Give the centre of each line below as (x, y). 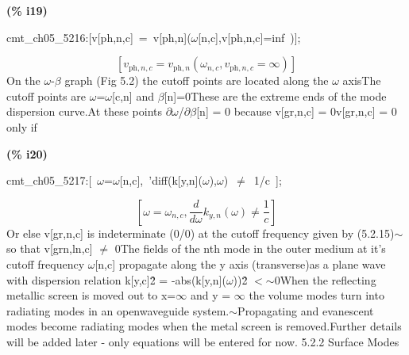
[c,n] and (133, 95)
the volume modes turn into (316, 295)
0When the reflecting (325, 279)
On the (23, 80)
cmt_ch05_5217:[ (49, 180)
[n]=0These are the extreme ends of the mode (275, 95)
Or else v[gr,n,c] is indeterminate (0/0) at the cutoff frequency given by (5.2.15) (201, 233)
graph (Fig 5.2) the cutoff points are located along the (197, 80)
